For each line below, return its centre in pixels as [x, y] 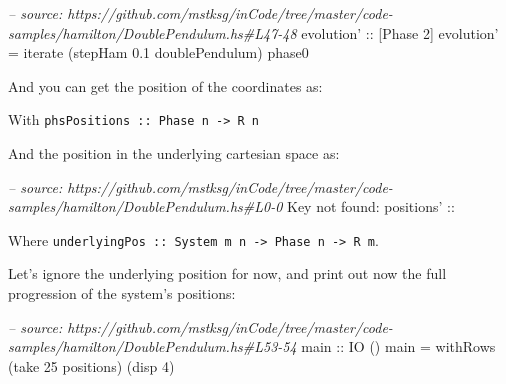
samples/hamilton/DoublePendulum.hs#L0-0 [145, 206]
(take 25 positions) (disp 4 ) [91, 365]
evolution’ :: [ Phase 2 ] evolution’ [400, 32]
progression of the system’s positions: [122, 293]
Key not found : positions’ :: [371, 206]
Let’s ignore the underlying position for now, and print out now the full [227, 273]
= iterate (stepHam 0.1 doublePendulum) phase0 [158, 52]
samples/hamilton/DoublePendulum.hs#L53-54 [152, 346]
